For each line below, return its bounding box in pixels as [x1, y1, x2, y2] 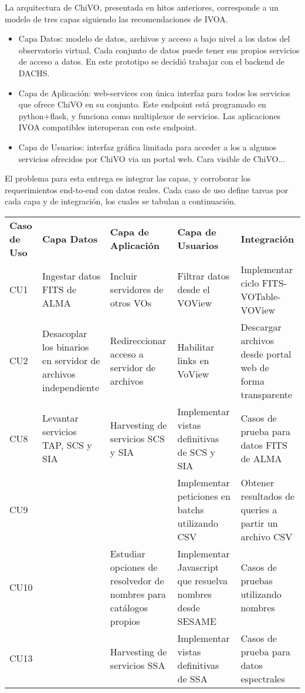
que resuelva [177, 573, 228, 587]
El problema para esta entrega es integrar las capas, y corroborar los [5, 172, 251, 184]
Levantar [42, 411, 79, 425]
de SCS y [177, 445, 215, 459]
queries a [240, 502, 277, 516]
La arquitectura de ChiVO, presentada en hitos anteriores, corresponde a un [5, 1, 279, 13]
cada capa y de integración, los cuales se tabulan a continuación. [5, 195, 236, 207]
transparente [240, 387, 293, 401]
